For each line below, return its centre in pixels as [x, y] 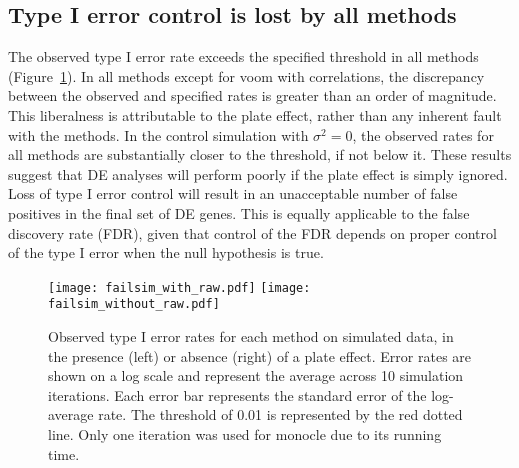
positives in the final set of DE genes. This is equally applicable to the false [239, 212]
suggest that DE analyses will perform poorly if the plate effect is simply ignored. [258, 173]
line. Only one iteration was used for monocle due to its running [245, 434]
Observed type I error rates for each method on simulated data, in [251, 336]
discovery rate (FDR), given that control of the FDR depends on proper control [252, 232]
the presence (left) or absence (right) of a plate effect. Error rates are [260, 355]
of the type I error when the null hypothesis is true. [166, 252]
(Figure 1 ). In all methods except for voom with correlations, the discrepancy [246, 75]
